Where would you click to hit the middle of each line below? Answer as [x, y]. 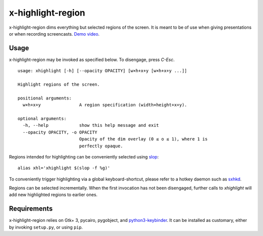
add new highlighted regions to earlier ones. [53, 195]
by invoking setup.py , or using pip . [46, 227]
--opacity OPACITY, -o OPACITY [60, 132]
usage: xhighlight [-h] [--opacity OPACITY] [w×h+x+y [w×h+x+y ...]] [103, 71]
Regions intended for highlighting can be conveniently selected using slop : [84, 157]
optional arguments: [42, 118]
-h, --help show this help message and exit [91, 125]
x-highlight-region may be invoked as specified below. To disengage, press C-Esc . [92, 59]
